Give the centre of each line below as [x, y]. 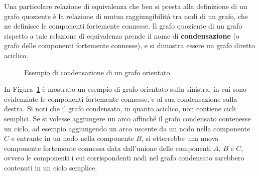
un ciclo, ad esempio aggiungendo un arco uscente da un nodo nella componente [127, 128]
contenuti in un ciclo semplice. [51, 167]
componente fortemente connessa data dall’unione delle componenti [108, 148]
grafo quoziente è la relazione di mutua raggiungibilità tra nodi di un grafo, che [126, 16]
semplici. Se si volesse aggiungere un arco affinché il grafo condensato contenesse [127, 118]
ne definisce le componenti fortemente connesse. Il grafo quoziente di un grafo [123, 26]
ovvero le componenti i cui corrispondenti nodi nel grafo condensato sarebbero [124, 158]
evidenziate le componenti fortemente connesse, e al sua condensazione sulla [121, 99]
